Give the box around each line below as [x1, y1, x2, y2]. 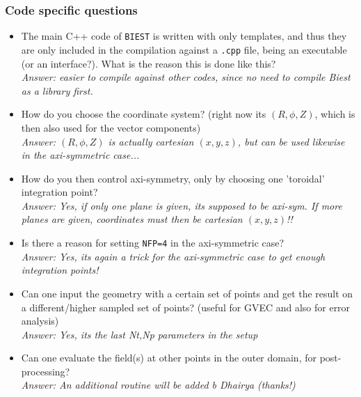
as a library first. [21, 83, 93, 98]
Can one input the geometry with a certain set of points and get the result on [21, 286, 353, 300]
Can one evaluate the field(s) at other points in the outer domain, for [21, 350, 316, 365]
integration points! [21, 263, 99, 277]
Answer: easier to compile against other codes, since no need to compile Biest [21, 70, 351, 84]
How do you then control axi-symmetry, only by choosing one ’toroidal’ [21, 171, 325, 185]
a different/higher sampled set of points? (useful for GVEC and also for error [21, 299, 351, 314]
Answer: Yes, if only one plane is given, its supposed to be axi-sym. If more [21, 198, 342, 212]
